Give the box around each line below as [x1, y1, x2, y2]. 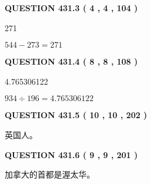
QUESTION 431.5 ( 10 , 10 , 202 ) [5, 109, 147, 121]
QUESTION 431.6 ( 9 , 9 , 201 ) [5, 148, 138, 160]
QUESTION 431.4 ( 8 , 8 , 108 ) [5, 55, 138, 68]
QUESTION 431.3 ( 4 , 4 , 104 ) [5, 2, 138, 14]
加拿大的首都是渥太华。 [5, 168, 95, 180]
